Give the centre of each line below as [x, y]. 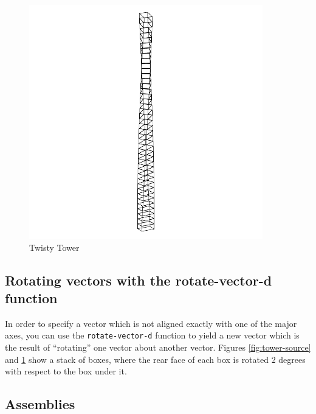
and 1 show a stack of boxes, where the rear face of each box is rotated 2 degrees [155, 359]
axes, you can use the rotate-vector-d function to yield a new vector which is [152, 335]
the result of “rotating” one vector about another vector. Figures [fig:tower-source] [158, 347]
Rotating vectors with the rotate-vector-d [139, 280]
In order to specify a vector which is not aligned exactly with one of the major [151, 323]
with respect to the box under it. [66, 371]
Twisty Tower [54, 247]
